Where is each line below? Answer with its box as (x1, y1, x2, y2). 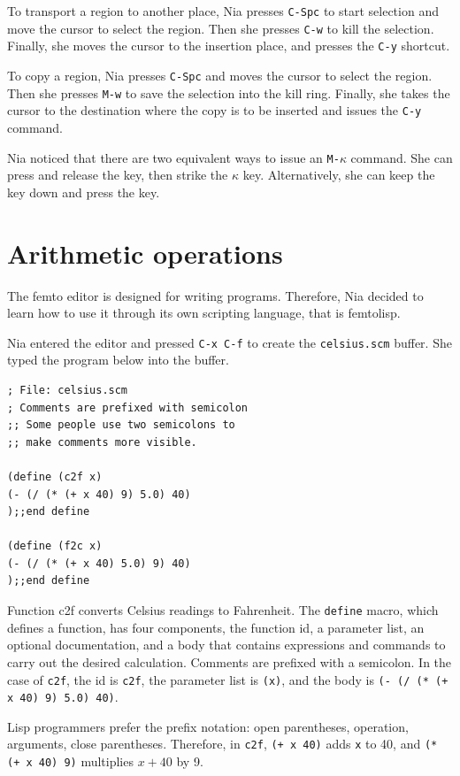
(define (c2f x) (7, 470, 103, 483)
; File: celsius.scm (7, 383, 128, 396)
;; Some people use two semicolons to (7, 419, 235, 432)
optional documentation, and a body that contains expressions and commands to (7, 635, 446, 654)
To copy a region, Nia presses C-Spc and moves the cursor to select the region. (7, 65, 433, 84)
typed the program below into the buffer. (7, 350, 229, 369)
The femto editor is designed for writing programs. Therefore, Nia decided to (7, 286, 424, 304)
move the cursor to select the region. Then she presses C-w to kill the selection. (7, 19, 434, 37)
